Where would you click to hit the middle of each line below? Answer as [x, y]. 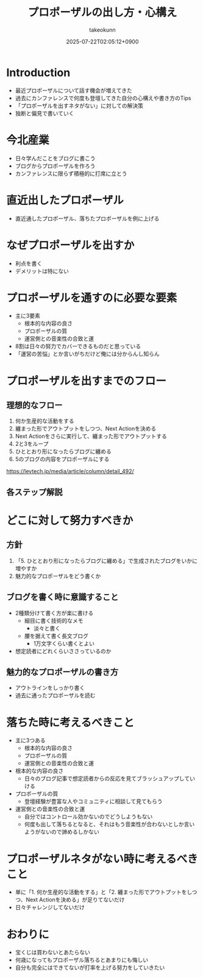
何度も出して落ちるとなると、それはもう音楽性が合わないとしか [104, 825]
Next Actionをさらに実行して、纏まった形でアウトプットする [91, 436]
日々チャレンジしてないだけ [50, 907]
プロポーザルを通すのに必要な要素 [92, 298]
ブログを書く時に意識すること [62, 597]
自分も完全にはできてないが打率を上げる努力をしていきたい [90, 968]
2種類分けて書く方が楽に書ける [54, 613]
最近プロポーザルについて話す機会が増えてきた [73, 90]
